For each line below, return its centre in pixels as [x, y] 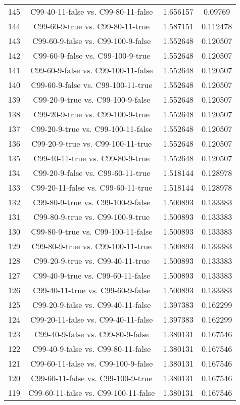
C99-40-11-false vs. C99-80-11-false [92, 11]
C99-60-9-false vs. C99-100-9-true [92, 55]
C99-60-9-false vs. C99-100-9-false [92, 41]
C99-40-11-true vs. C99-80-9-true [92, 158]
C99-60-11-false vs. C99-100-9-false [92, 363]
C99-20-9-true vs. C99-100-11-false [92, 129]
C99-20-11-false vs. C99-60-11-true [92, 187]
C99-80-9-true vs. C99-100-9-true [92, 217]
